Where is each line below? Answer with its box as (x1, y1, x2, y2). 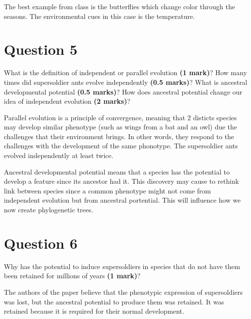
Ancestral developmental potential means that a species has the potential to (4, 166, 230, 176)
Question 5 (4, 39, 78, 59)
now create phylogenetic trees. (4, 205, 94, 215)
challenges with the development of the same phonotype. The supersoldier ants (4, 141, 238, 151)
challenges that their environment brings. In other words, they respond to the (4, 131, 235, 141)
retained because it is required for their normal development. (4, 306, 185, 316)
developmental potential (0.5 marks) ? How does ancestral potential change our (4, 86, 243, 96)
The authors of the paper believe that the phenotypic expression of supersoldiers (4, 287, 243, 297)
